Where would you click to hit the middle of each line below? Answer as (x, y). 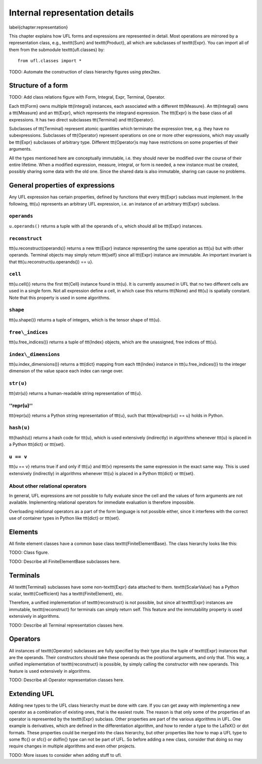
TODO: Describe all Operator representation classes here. (67, 680)
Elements (24, 532)
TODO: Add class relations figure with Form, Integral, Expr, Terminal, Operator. (87, 97)
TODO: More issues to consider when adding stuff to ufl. (65, 755)
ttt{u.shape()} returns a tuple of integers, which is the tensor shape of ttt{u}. (85, 320)
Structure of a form (38, 86)
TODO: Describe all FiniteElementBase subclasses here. (65, 561)
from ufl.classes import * (50, 61)
